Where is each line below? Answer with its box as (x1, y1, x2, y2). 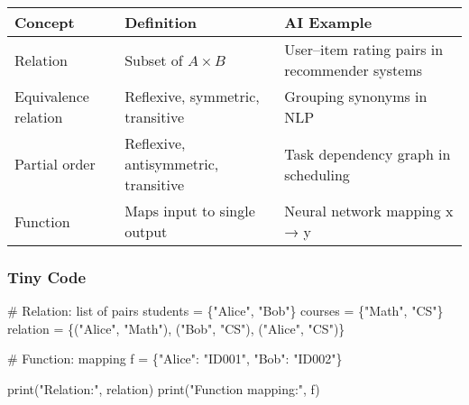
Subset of (124, 49, 183, 70)
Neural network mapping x (284, 200, 454, 221)
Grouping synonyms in (284, 86, 428, 106)
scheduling (284, 163, 350, 185)
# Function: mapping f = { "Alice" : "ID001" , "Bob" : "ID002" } (7, 349, 343, 368)
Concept (14, 12, 75, 32)
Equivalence (14, 86, 89, 106)
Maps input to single (124, 200, 255, 221)
